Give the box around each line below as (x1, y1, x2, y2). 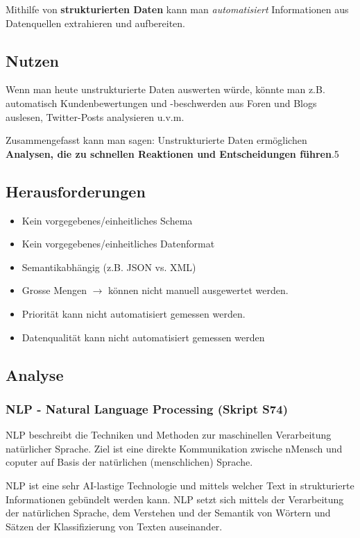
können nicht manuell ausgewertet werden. (108, 283, 289, 297)
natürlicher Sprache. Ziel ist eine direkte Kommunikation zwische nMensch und (6, 441, 343, 455)
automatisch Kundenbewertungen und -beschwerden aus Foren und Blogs (6, 95, 317, 110)
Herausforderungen (6, 180, 146, 202)
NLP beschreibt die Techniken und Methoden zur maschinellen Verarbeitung (6, 427, 332, 442)
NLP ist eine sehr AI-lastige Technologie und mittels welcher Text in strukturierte (6, 478, 354, 492)
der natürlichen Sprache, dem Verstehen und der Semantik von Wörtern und (6, 505, 331, 520)
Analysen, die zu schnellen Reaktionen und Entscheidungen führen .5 (6, 146, 339, 161)
